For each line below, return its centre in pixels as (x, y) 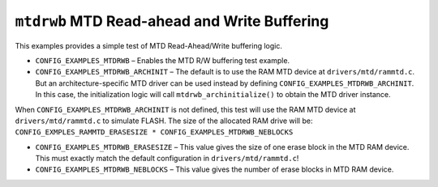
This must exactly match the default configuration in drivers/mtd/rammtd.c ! (167, 159)
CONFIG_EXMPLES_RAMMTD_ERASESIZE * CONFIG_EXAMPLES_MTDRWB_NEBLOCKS (154, 132)
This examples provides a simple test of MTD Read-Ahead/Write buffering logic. (149, 45)
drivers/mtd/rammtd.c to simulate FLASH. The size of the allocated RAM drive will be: (164, 121)
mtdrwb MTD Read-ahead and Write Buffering (172, 21)
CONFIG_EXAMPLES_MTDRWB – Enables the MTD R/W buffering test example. (163, 60)
